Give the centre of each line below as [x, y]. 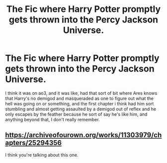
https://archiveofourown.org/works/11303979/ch [83, 135]
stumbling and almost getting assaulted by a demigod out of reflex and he [81, 109]
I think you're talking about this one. [42, 155]
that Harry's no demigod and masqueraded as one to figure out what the [80, 98]
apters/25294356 [34, 143]
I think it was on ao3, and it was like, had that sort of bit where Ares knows [81, 93]
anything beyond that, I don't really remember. [53, 119]
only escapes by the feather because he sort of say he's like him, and [76, 114]
